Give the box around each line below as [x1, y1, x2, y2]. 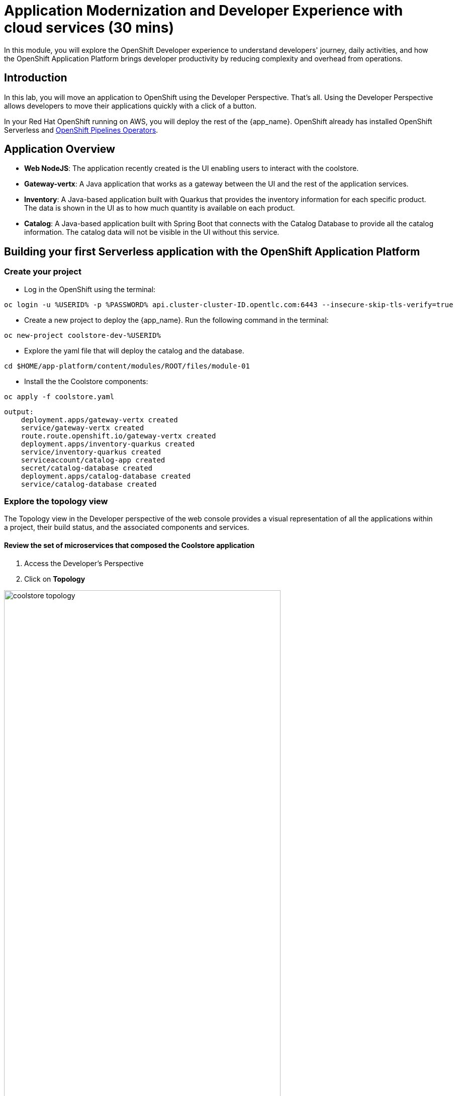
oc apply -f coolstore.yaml [4, 392, 115, 401]
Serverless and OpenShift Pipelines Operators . [4, 125, 158, 134]
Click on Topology [24, 574, 85, 583]
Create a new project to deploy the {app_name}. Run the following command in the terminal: [24, 315, 329, 324]
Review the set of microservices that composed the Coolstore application [4, 541, 255, 550]
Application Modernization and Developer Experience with [4, 2, 403, 19]
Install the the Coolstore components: [24, 377, 148, 386]
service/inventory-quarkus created [21, 447, 161, 456]
